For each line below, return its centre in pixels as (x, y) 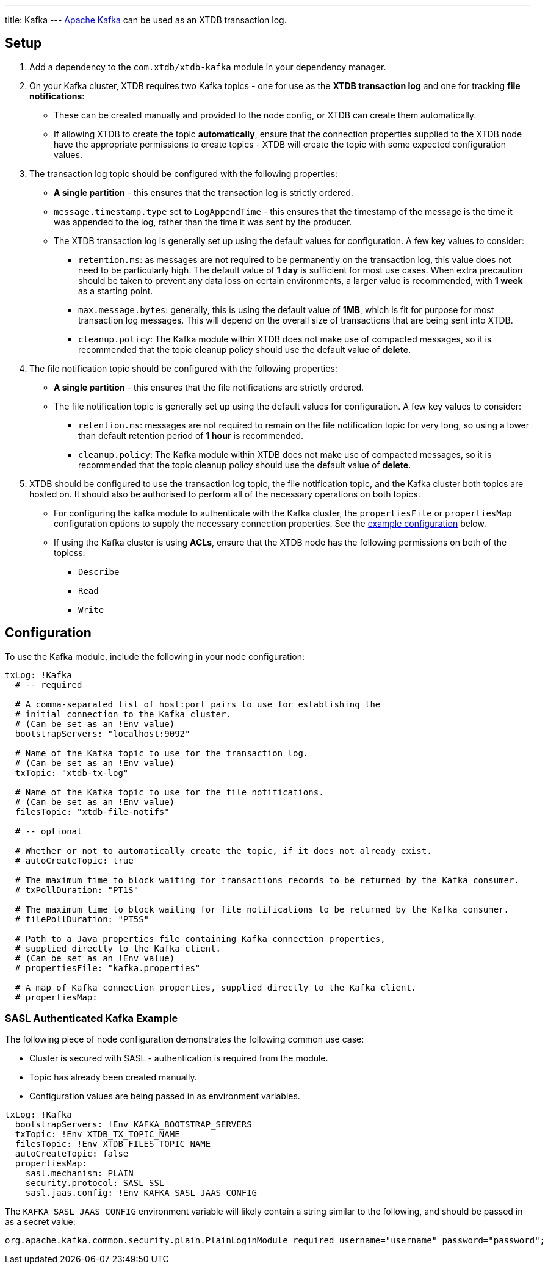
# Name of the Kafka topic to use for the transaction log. (162, 753)
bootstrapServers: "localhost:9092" (103, 733)
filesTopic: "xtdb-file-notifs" (92, 812)
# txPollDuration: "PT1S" (77, 890)
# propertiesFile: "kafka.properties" (108, 968)
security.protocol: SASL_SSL (95, 1183)
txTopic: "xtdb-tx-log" (72, 772)
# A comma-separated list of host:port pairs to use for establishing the (198, 704)
